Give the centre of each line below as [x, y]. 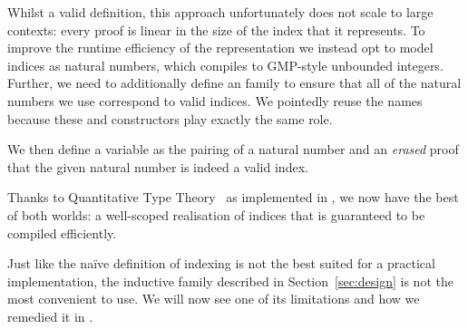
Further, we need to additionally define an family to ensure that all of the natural [234, 83]
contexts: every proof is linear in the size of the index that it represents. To [216, 29]
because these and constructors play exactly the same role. [170, 118]
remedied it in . [50, 316]
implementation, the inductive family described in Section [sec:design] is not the [230, 281]
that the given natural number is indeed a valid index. [158, 166]
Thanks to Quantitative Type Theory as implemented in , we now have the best [233, 197]
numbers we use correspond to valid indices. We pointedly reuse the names [215, 100]
